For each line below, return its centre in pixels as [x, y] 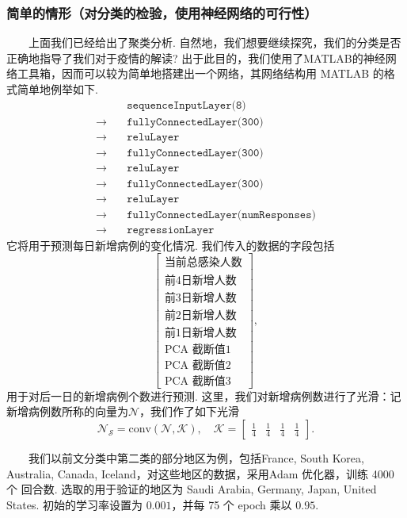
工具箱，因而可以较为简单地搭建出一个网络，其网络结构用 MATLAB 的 [200, 73]
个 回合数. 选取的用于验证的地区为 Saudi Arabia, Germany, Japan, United [192, 489]
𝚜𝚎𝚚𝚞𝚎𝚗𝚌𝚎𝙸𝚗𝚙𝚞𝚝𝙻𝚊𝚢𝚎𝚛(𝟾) [186, 105]
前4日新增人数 [200, 280]
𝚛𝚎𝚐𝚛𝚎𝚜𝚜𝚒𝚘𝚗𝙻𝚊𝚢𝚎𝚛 [171, 230]
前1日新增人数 [200, 333]
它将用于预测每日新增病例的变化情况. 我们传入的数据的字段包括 [171, 245]
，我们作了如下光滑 [190, 411]
